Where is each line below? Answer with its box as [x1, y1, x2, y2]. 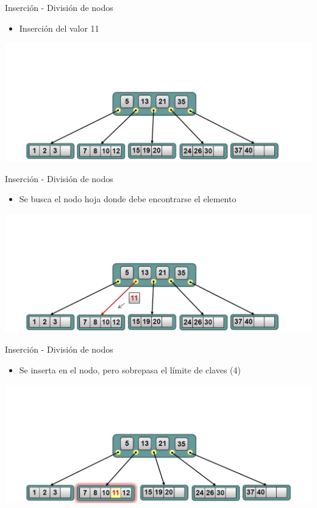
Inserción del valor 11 [19, 21, 99, 34]
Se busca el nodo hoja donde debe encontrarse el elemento [19, 192, 237, 205]
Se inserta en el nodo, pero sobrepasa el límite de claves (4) [19, 363, 241, 376]
